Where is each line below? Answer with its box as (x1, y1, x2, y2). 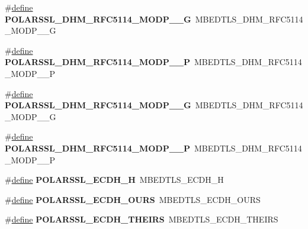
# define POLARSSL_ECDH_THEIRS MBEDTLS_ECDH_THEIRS (5, 213, 278, 225)
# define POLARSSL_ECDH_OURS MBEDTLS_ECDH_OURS (5, 193, 261, 205)
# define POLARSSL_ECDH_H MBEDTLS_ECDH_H (5, 173, 224, 186)
